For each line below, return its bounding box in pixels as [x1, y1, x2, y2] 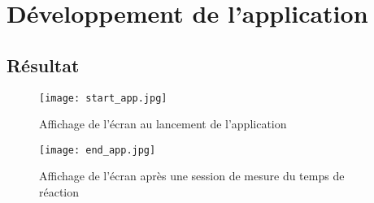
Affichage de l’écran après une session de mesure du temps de [39, 167, 345, 184]
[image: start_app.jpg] [39, 92, 167, 104]
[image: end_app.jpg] [39, 144, 156, 156]
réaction [39, 184, 80, 201]
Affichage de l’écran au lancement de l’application [39, 115, 287, 132]
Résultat [7, 52, 80, 77]
